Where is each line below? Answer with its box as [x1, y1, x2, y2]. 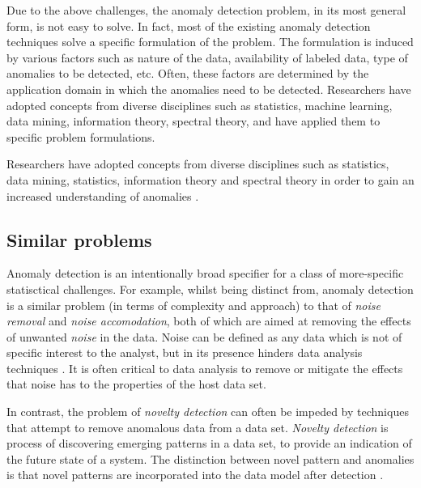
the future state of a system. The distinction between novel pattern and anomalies [6, 450, 415, 467]
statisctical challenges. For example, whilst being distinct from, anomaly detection [6, 280, 414, 297]
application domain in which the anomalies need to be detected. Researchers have [6, 80, 411, 97]
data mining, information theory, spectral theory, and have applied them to [6, 112, 381, 129]
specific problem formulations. [6, 128, 155, 145]
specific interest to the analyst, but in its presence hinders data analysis [6, 344, 363, 361]
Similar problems [6, 227, 152, 252]
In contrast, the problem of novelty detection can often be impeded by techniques [6, 403, 409, 420]
